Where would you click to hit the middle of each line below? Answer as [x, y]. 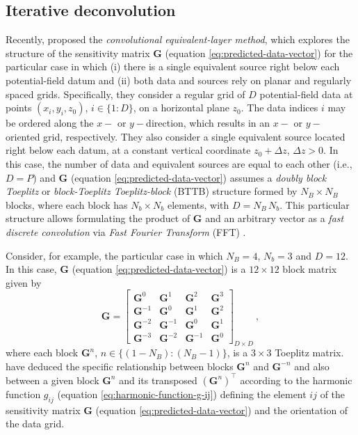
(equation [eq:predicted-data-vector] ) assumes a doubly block [198, 177]
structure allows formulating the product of [98, 218]
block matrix [310, 269]
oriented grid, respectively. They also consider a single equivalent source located [176, 136]
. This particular [315, 204]
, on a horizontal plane [181, 108]
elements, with [198, 204]
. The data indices [279, 108]
